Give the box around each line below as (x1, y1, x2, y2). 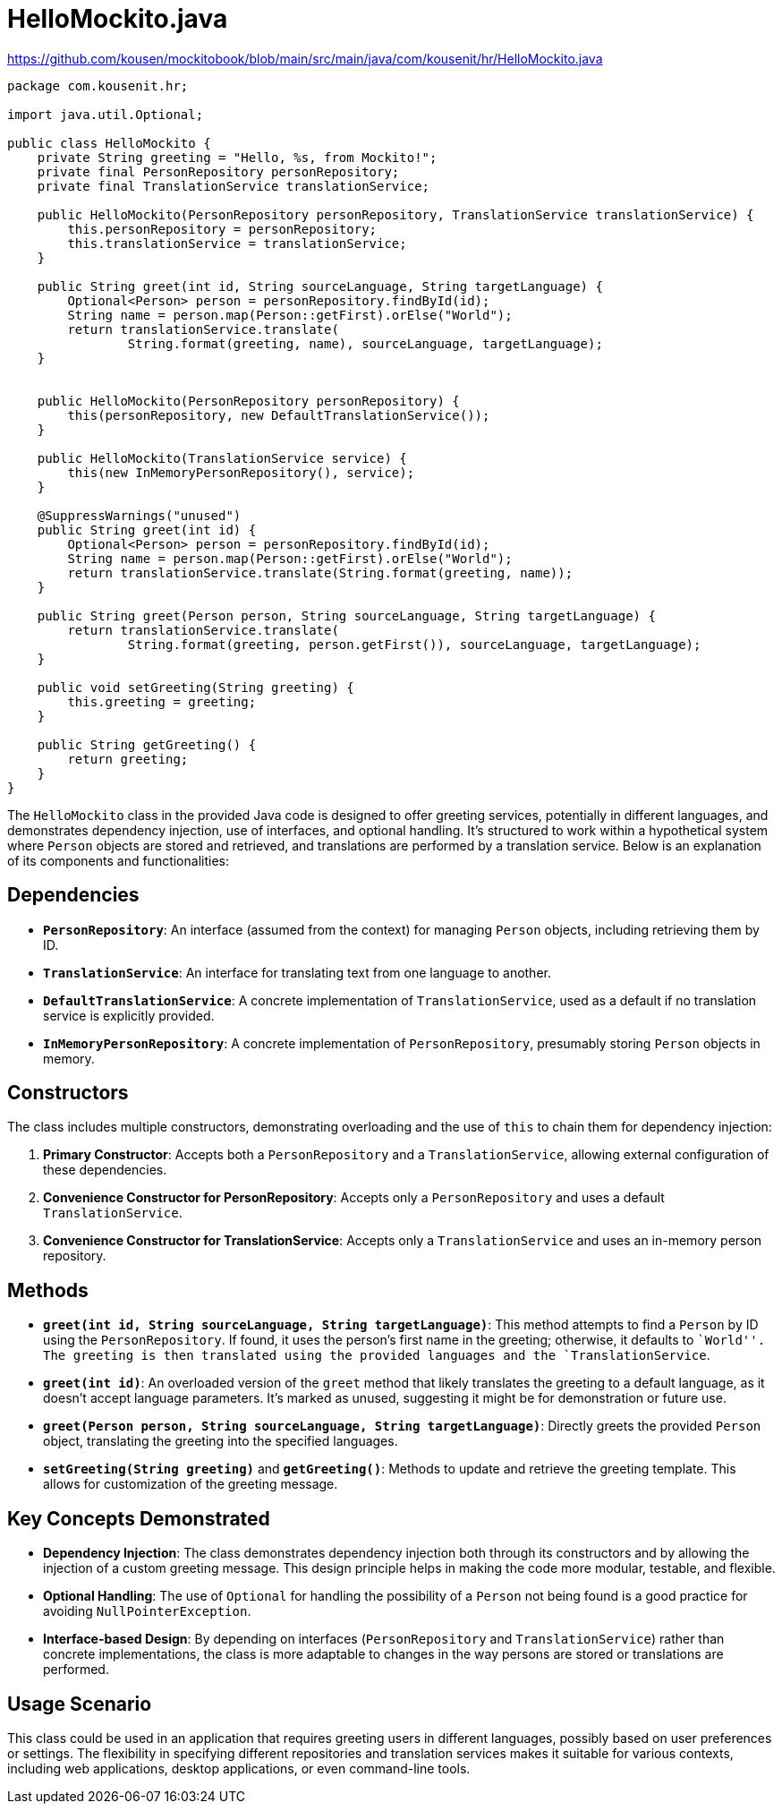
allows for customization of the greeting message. (43, 1476, 338, 1492)
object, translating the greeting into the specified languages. (43, 1433, 398, 1449)
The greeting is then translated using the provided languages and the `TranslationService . (43, 1347, 710, 1363)
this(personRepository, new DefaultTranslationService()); (67, 407, 490, 423)
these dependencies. (43, 1162, 167, 1178)
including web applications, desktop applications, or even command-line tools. (7, 1760, 471, 1776)
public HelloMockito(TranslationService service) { (37, 450, 407, 466)
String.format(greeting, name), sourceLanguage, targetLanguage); (127, 336, 603, 351)
